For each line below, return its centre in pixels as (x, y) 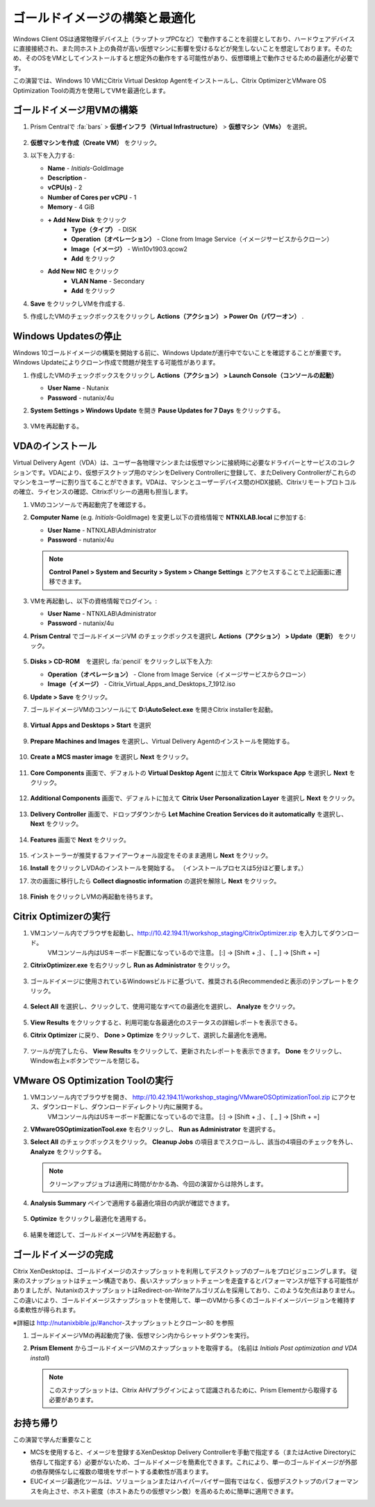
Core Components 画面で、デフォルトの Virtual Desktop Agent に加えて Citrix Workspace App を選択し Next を (193, 773)
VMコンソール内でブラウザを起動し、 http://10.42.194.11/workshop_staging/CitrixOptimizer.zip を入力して (180, 933)
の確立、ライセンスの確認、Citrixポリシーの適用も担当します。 (102, 492)
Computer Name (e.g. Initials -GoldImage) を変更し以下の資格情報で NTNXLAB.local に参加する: (168, 517)
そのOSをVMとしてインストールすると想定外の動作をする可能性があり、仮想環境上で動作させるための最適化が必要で (192, 58)
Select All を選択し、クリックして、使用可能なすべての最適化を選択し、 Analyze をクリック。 (165, 1006)
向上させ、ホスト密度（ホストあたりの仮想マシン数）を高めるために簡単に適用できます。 (170, 1491)
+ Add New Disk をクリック (87, 219)
